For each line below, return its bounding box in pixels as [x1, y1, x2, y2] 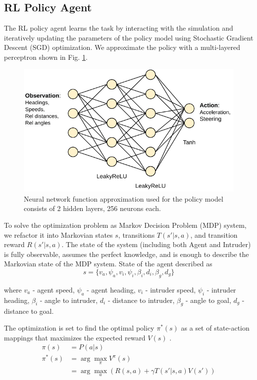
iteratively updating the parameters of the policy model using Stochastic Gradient [4, 32, 254, 42]
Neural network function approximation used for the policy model [24, 193, 223, 204]
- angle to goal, [186, 295, 231, 305]
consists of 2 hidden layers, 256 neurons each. [24, 203, 161, 213]
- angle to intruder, [40, 295, 98, 305]
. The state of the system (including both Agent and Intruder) [61, 239, 251, 250]
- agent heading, [87, 284, 136, 295]
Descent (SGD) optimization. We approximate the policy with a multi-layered [4, 42, 241, 52]
